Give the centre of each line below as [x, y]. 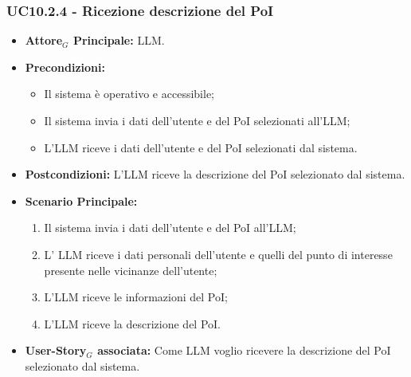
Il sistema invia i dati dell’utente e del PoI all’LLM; [170, 228]
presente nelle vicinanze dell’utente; [131, 270]
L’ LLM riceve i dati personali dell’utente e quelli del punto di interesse [218, 254]
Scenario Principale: [81, 200]
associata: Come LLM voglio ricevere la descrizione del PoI [244, 350]
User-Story [56, 350]
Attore [44, 40]
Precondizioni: [65, 67]
